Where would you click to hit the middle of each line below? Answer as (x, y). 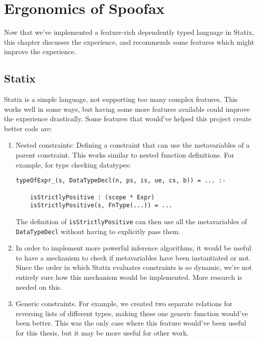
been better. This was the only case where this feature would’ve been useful (131, 323)
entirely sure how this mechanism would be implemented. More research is (129, 277)
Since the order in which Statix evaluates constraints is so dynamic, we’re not (134, 267)
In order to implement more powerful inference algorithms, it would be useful (133, 248)
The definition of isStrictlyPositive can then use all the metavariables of (131, 221)
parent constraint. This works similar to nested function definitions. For (125, 155)
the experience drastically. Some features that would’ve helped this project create (128, 119)
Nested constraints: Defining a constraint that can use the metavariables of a (132, 145)
